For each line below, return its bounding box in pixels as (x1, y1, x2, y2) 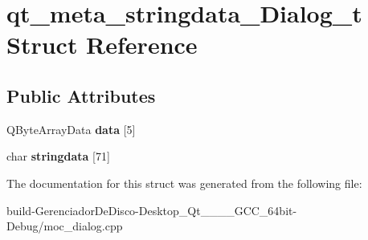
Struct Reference (6, 28, 198, 61)
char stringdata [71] (6, 148, 110, 165)
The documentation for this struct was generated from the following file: (6, 174, 362, 191)
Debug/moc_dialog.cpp (6, 218, 123, 234)
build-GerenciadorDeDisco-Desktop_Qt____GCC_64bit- (6, 201, 297, 218)
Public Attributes (6, 83, 156, 108)
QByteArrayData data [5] (6, 120, 136, 137)
